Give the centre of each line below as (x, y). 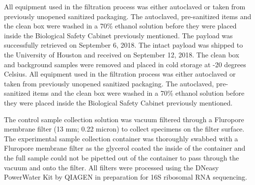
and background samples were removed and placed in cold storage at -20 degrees (125, 64)
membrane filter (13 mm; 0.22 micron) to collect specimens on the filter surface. (124, 129)
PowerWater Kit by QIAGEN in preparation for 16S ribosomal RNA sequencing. (126, 177)
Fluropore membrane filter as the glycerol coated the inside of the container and (125, 148)
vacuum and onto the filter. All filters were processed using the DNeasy (112, 167)
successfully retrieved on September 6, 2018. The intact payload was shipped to (124, 45)
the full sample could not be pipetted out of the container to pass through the (122, 157)
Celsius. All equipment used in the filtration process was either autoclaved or (120, 74)
